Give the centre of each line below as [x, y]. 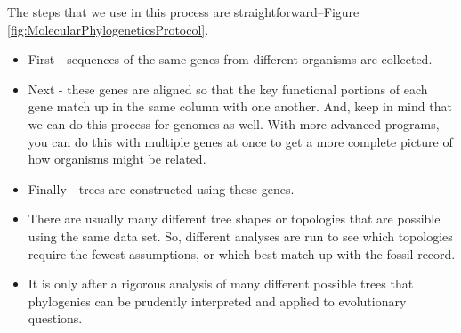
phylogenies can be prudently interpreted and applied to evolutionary [217, 301]
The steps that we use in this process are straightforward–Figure [183, 12]
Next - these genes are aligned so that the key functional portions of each [228, 89]
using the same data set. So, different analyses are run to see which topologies [240, 236]
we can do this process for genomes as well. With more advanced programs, [234, 123]
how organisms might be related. [117, 159]
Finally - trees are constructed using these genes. [161, 188]
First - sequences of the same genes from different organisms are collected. [230, 59]
